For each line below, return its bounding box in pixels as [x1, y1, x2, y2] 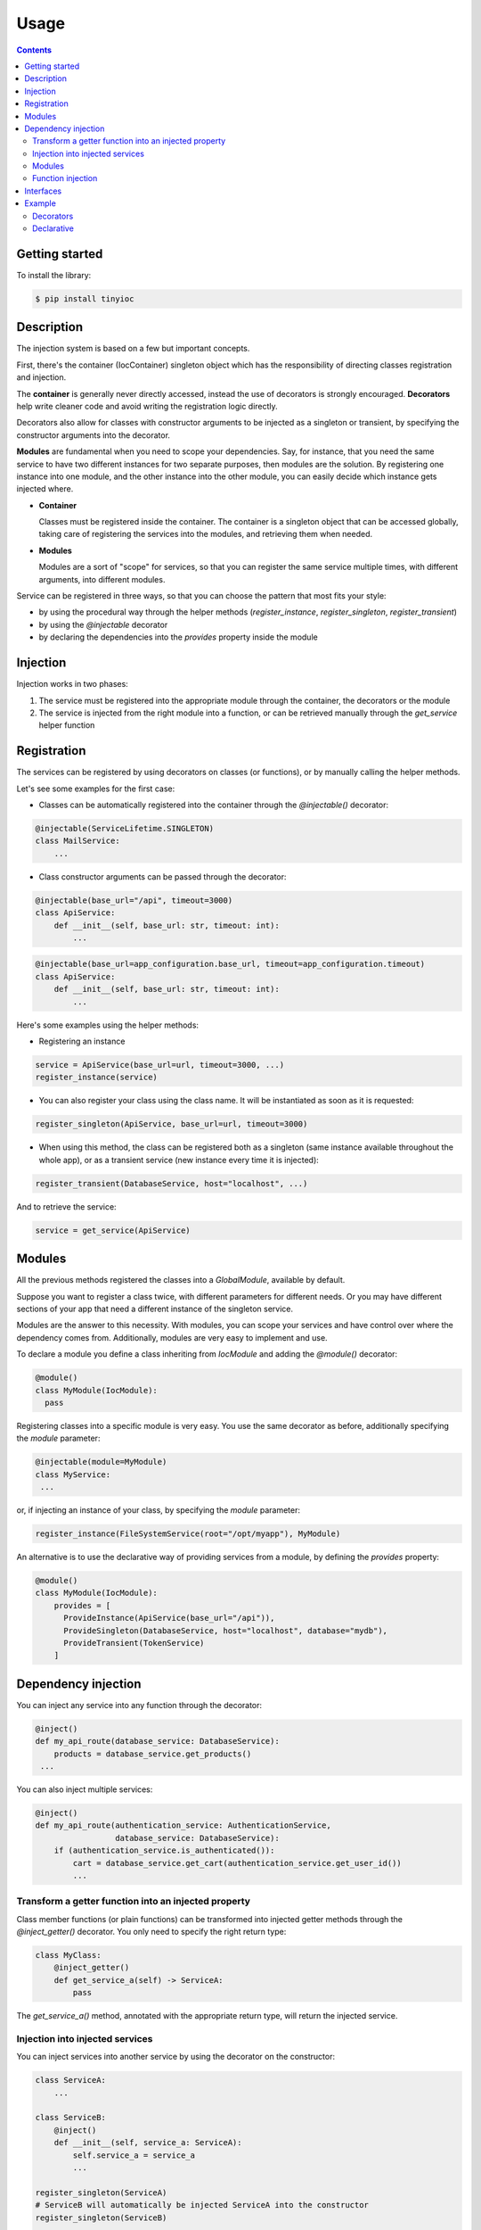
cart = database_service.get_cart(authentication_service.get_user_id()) [72, 1858, 403, 1868]
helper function [38, 720, 95, 731]
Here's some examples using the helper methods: [16, 1020, 200, 1030]
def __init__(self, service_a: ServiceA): [53, 2137, 242, 2148]
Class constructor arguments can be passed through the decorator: [38, 871, 287, 882]
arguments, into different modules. [38, 574, 166, 584]
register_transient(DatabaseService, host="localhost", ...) [35, 1178, 308, 1188]
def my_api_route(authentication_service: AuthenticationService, [35, 1821, 331, 1830]
